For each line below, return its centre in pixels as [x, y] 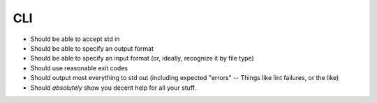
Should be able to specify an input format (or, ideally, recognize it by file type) [142, 58]
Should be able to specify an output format [92, 48]
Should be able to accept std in [75, 39]
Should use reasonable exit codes [79, 68]
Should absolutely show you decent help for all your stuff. [113, 88]
